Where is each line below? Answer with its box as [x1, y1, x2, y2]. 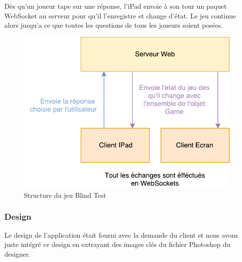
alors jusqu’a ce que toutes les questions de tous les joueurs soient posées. [4, 20, 223, 30]
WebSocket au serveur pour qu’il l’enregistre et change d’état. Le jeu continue [4, 10, 236, 20]
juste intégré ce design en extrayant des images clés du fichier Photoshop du [4, 239, 231, 249]
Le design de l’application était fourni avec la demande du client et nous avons [4, 229, 239, 240]
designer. [4, 248, 31, 259]
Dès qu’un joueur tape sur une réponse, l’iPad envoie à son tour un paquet [4, 1, 227, 11]
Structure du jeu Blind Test [24, 190, 106, 200]
